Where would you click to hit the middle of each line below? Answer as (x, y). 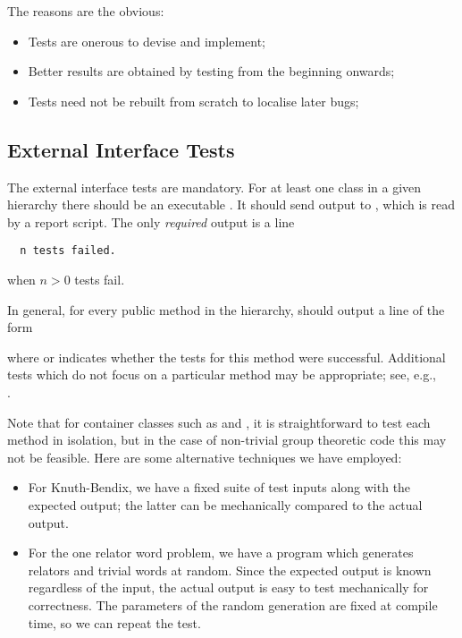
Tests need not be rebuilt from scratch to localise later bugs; (193, 101)
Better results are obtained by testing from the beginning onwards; (211, 71)
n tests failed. (68, 251)
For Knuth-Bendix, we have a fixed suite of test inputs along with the (219, 487)
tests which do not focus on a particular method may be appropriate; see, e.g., (222, 374)
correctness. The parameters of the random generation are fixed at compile (233, 604)
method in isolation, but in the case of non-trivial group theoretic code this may (227, 440)
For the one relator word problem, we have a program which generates (221, 553)
